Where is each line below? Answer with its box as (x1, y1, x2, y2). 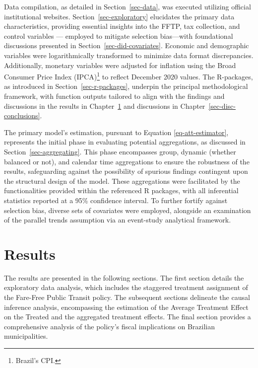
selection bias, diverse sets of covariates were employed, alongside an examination (4, 205, 251, 215)
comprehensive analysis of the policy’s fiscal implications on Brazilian (4, 321, 215, 331)
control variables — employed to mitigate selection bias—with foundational (4, 30, 233, 41)
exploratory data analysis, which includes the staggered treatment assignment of (4, 282, 248, 293)
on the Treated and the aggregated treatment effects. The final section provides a (4, 311, 251, 322)
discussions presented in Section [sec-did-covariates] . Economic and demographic (4, 40, 249, 51)
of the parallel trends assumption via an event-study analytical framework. (4, 215, 231, 225)
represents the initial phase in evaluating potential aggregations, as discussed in (4, 137, 246, 147)
